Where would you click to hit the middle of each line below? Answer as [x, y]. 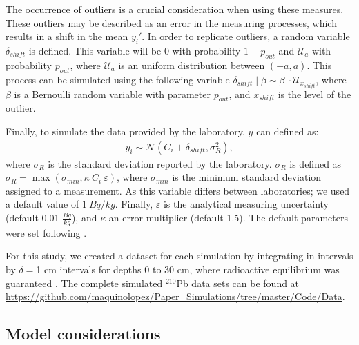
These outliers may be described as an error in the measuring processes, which [171, 22]
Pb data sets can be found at [238, 283]
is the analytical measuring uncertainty [246, 204]
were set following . [46, 232]
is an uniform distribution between [192, 65]
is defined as [316, 163]
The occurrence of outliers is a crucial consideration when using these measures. [175, 9]
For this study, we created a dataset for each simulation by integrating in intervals [179, 256]
